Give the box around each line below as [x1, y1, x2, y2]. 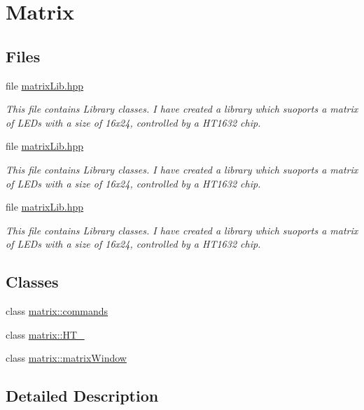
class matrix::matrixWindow [6, 351, 127, 365]
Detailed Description [6, 385, 159, 407]
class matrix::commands [6, 304, 108, 318]
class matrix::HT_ [6, 327, 85, 341]
